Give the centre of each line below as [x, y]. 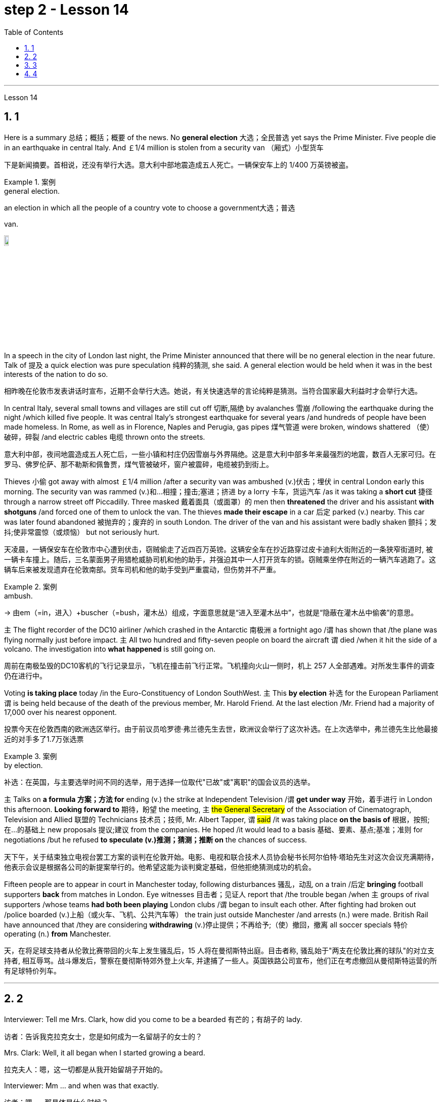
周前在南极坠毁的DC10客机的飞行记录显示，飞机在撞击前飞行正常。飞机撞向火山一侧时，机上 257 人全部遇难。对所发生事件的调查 [219, 665]
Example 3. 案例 [31, 756]
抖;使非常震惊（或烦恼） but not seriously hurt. [82, 532]
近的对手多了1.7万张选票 [44, 739]
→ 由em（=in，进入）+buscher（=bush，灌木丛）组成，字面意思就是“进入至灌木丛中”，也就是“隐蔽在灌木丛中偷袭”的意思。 [211, 612]
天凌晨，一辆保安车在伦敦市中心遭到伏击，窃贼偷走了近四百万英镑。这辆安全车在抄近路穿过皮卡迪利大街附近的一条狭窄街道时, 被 [218, 549]
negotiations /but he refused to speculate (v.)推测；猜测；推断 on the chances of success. [156, 839]
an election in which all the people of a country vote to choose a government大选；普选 [150, 207]
